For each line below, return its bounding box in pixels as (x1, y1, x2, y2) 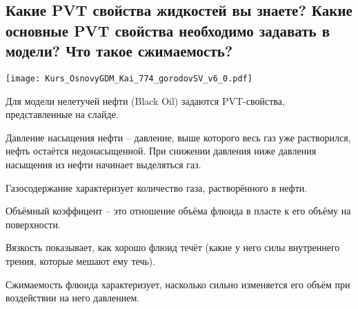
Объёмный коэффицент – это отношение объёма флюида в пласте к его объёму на (6, 203, 351, 218)
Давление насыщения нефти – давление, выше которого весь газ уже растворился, (6, 130, 351, 144)
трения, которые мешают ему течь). (6, 253, 156, 268)
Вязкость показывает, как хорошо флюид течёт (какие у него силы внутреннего (6, 240, 340, 255)
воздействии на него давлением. (6, 290, 140, 305)
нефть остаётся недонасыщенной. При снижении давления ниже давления (6, 143, 317, 158)
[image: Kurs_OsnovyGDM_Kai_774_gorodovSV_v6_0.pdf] (6, 73, 252, 83)
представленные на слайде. (6, 107, 119, 121)
